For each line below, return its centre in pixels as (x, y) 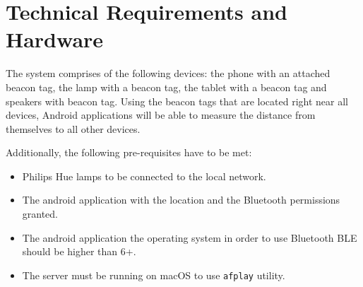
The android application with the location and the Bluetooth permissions (181, 200)
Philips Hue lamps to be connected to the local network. (144, 176)
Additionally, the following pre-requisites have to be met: (129, 152)
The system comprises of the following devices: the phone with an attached (168, 73)
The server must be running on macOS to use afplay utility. (154, 275)
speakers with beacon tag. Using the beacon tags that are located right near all (177, 101)
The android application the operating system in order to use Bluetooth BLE (190, 237)
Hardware (55, 39)
